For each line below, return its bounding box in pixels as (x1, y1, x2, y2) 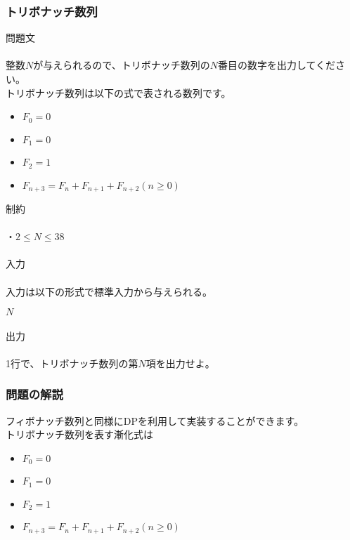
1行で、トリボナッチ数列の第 (6, 355, 138, 370)
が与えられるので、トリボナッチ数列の (33, 58, 210, 72)
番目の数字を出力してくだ (217, 58, 336, 72)
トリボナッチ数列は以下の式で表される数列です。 (6, 85, 231, 100)
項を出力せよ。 (145, 355, 215, 370)
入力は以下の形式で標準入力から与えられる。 (6, 284, 212, 298)
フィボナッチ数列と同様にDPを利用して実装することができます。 (6, 413, 304, 428)
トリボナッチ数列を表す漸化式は (6, 427, 153, 442)
